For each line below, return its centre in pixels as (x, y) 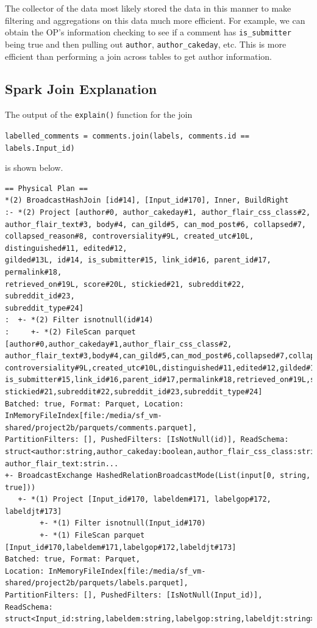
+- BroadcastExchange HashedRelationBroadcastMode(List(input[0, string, (158, 476)
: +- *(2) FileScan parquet (70, 332)
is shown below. (34, 168)
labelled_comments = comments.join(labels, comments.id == (127, 136)
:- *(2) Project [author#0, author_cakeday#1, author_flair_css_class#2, (158, 213)
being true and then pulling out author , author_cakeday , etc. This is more (146, 44)
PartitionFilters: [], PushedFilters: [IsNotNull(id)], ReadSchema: (147, 440)
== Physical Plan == (47, 188)
